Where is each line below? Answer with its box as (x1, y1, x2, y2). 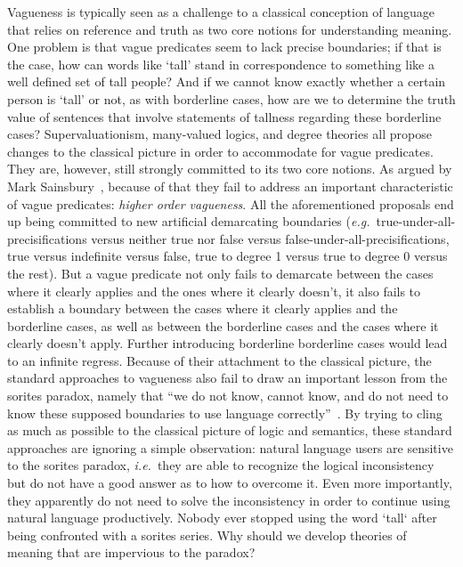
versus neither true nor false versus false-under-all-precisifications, (91, 229, 450, 247)
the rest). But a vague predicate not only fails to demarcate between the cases (7, 263, 434, 282)
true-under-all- (376, 212, 456, 231)
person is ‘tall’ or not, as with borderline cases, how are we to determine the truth (7, 89, 456, 108)
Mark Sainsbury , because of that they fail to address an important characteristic (7, 176, 453, 195)
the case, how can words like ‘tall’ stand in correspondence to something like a (7, 54, 435, 73)
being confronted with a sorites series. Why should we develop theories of (7, 525, 407, 544)
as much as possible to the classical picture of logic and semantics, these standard (7, 421, 452, 440)
